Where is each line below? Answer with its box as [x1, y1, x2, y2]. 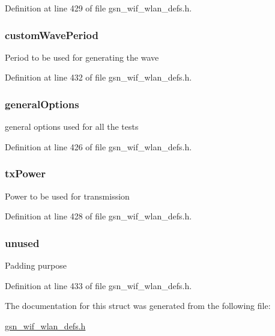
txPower [5, 166, 46, 181]
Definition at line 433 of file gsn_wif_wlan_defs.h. [5, 279, 192, 292]
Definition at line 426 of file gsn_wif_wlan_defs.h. [5, 140, 192, 153]
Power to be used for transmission [5, 189, 130, 202]
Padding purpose [5, 259, 67, 272]
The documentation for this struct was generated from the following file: [5, 299, 271, 312]
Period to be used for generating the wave [5, 50, 159, 63]
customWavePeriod [5, 27, 98, 42]
